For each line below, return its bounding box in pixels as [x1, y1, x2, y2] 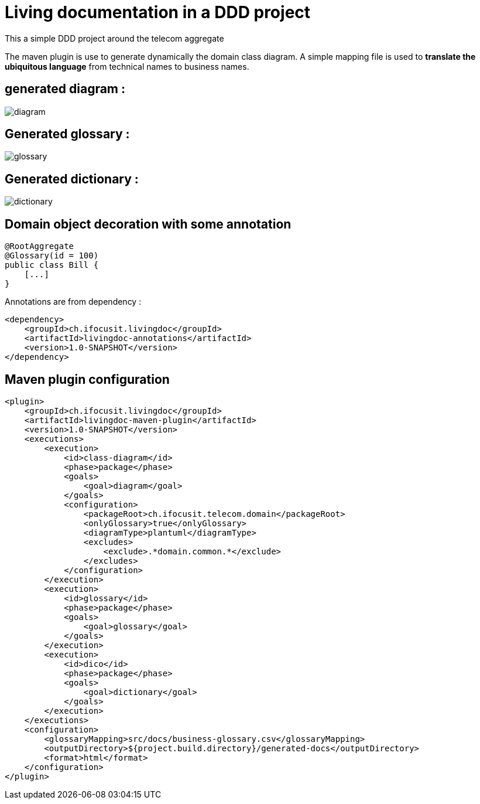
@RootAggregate [5, 241, 74, 251]
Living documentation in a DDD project [5, 2, 311, 22]
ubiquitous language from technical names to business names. [5, 61, 249, 71]
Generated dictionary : [5, 171, 139, 186]
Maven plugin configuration [5, 372, 170, 387]
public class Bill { [5, 260, 99, 270]
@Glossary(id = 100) [5, 251, 99, 261]
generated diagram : [5, 81, 126, 97]
